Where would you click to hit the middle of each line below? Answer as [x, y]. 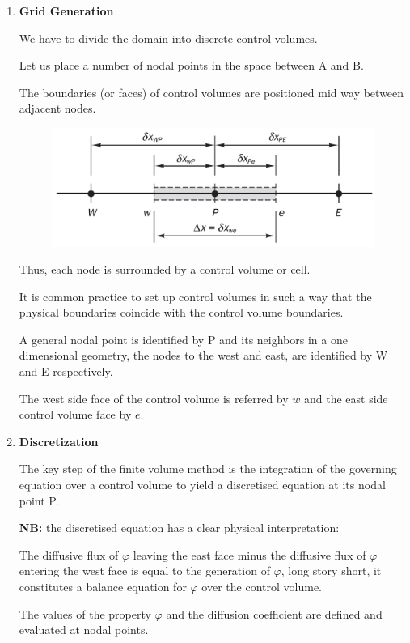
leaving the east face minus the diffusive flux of [249, 554]
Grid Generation [66, 11]
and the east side [346, 398]
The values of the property [85, 613]
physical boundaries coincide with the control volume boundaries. [181, 312]
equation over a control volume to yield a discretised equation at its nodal [202, 485]
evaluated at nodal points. [84, 630]
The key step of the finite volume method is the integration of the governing [208, 468]
